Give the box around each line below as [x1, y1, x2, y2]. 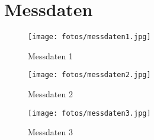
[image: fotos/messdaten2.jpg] [28, 71, 151, 79]
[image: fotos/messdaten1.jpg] [28, 33, 151, 42]
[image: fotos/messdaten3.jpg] [28, 109, 151, 117]
